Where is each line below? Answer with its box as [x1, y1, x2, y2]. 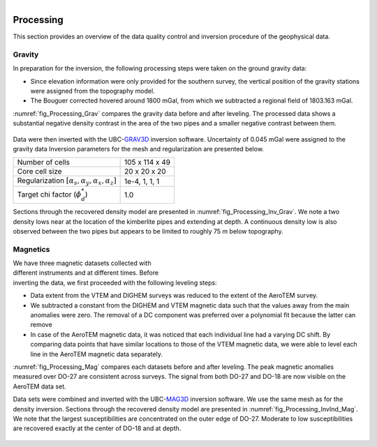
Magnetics [13, 244, 50, 254]
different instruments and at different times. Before [13, 268, 159, 277]
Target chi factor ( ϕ [17, 189, 82, 199]
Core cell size [17, 167, 62, 176]
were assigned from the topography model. [30, 87, 155, 96]
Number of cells [17, 158, 70, 167]
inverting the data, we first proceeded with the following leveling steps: [13, 278, 217, 287]
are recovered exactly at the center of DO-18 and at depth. [13, 424, 182, 432]
